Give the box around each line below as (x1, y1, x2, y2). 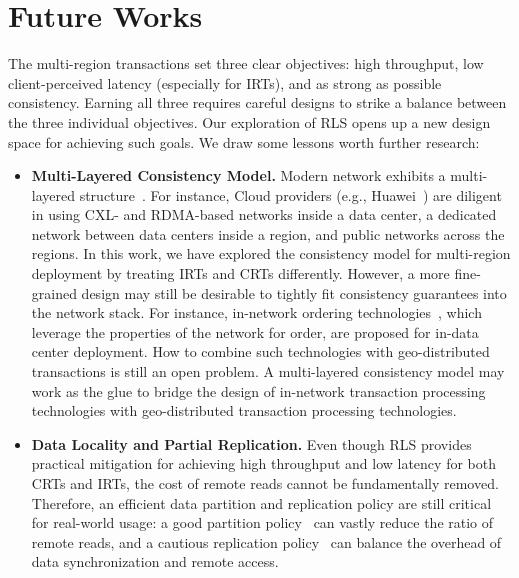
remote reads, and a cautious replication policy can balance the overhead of (31, 531, 502, 552)
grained (31, 282, 77, 303)
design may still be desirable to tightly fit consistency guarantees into (81, 282, 507, 303)
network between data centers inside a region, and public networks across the (31, 223, 505, 244)
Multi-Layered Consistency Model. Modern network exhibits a (31, 165, 446, 186)
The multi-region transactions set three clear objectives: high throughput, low (8, 53, 484, 74)
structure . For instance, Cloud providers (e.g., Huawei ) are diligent (79, 184, 502, 205)
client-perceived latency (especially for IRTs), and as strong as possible (8, 72, 442, 93)
